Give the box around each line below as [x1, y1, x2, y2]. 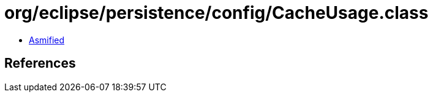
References [4, 56, 76, 71]
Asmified [29, 34, 65, 45]
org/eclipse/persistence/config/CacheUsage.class [4, 2, 429, 23]
